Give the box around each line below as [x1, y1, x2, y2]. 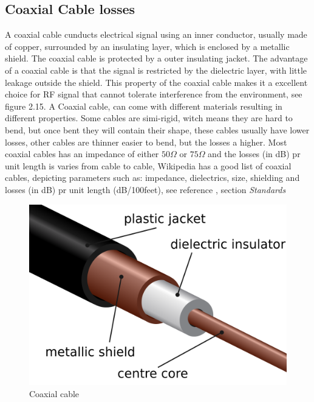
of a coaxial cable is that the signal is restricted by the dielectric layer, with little [5, 63, 307, 76]
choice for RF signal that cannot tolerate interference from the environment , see [5, 88, 302, 100]
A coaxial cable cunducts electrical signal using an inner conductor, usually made [5, 28, 307, 41]
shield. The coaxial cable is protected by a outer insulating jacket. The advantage [5, 52, 308, 65]
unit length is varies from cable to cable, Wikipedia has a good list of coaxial [5, 159, 292, 172]
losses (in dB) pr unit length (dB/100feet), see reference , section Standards [5, 183, 286, 196]
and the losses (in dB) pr [208, 147, 301, 160]
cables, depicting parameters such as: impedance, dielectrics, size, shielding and [5, 171, 300, 184]
